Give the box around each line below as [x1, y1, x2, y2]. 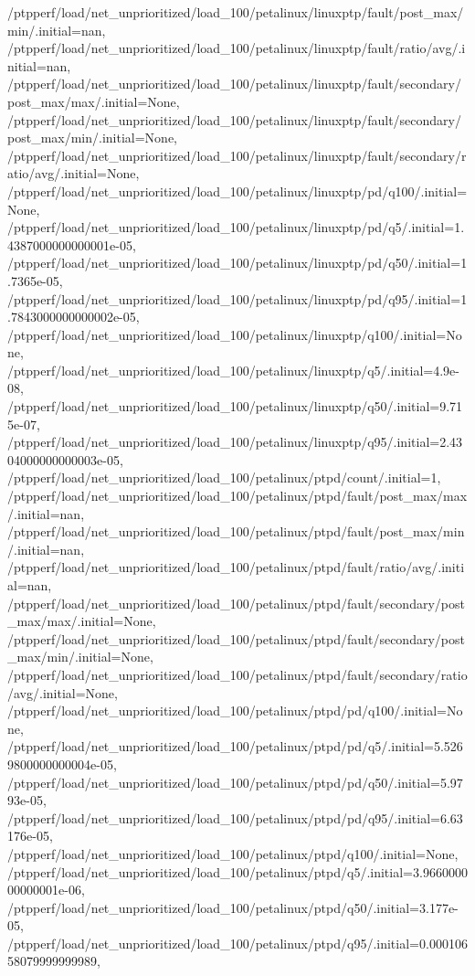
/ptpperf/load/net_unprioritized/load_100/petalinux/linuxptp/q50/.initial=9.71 [7, 397, 463, 416]
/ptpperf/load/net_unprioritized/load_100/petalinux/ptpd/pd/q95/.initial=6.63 [7, 808, 463, 827]
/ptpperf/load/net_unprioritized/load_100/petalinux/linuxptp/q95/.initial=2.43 [7, 432, 463, 451]
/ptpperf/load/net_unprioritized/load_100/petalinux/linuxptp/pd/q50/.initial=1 [7, 253, 468, 272]
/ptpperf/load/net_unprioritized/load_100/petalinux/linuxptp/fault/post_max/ [7, 3, 464, 21]
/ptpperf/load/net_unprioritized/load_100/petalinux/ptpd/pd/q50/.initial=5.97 [7, 772, 463, 791]
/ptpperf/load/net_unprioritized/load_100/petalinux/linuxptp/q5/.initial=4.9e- [7, 360, 459, 379]
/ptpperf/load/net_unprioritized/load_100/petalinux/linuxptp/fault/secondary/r [7, 145, 467, 164]
